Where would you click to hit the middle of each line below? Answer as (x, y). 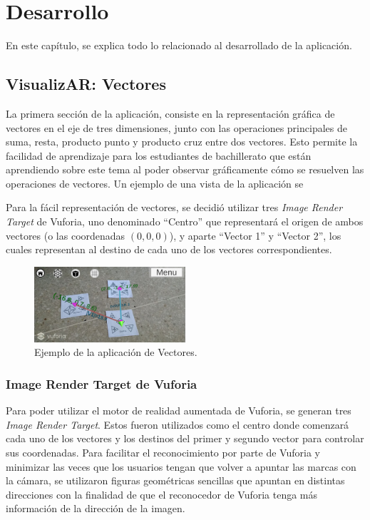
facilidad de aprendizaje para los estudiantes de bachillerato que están (159, 155)
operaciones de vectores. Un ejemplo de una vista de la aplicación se (155, 183)
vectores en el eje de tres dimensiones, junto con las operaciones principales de (176, 127)
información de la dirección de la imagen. (96, 508)
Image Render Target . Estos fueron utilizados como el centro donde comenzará (178, 424)
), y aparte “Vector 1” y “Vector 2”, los (255, 235)
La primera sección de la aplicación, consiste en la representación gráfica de (170, 113)
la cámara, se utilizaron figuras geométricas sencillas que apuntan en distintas (175, 480)
